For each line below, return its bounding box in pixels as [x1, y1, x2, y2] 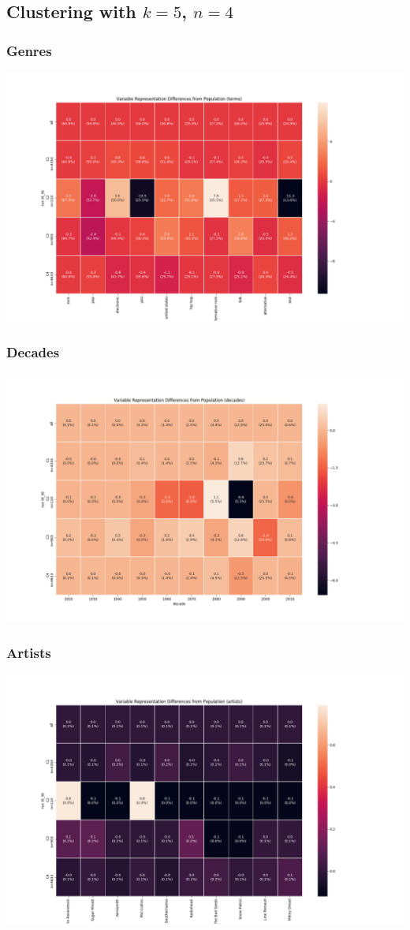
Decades [6, 342, 60, 361]
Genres [6, 40, 52, 60]
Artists [6, 643, 51, 663]
